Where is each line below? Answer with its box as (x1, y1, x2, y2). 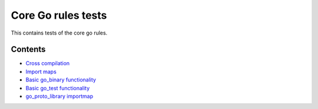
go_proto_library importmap (25, 93, 94, 100)
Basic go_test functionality (25, 84, 90, 91)
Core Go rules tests (11, 9, 107, 22)
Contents (11, 45, 46, 54)
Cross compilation (25, 60, 70, 67)
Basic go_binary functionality (25, 76, 97, 83)
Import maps (25, 68, 57, 75)
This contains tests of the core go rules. (11, 29, 108, 36)
